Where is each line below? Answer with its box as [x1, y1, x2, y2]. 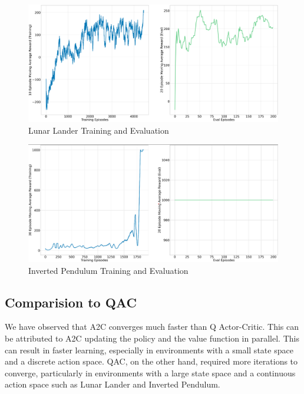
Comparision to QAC [5, 293, 137, 311]
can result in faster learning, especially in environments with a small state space [5, 343, 293, 356]
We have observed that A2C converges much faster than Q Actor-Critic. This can [5, 320, 299, 333]
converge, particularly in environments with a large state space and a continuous [5, 366, 296, 379]
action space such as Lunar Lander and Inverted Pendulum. [5, 378, 220, 390]
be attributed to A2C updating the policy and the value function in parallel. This [5, 332, 299, 344]
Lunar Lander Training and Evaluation [28, 124, 169, 136]
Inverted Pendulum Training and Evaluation [28, 264, 189, 276]
